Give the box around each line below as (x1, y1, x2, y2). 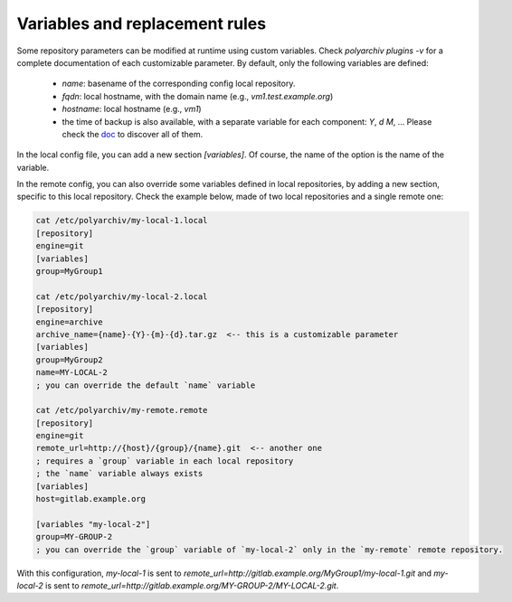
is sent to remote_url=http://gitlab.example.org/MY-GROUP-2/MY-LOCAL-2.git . (45, 579, 339, 591)
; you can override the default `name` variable (35, 380, 256, 390)
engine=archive (35, 316, 103, 327)
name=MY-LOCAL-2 (35, 367, 109, 378)
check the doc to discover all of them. (62, 128, 204, 139)
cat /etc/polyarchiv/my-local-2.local (35, 291, 208, 302)
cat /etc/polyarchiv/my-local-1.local (35, 215, 208, 226)
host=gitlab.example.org (35, 494, 147, 504)
